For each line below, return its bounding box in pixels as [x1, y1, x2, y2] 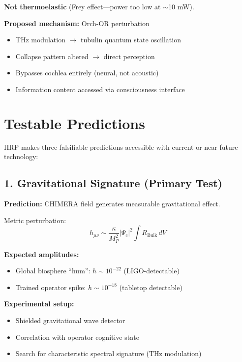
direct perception [103, 51, 155, 61]
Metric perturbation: [4, 215, 66, 225]
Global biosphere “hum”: [15, 265, 91, 276]
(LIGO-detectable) [123, 265, 180, 276]
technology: [4, 151, 38, 162]
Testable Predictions [4, 113, 145, 133]
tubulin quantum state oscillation [80, 34, 181, 45]
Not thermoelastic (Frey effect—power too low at [4, 1, 161, 11]
